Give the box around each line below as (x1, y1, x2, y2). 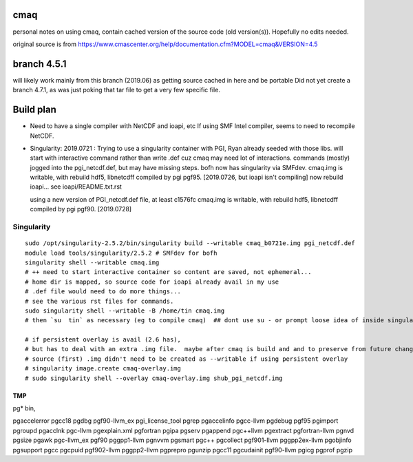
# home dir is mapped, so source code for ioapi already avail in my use (25, 277, 279, 286)
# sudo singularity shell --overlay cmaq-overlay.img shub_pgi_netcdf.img (25, 374, 283, 382)
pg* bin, (12, 404, 36, 412)
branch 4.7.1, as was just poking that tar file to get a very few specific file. (12, 86, 220, 94)
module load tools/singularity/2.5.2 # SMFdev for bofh (25, 249, 218, 257)
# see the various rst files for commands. (25, 297, 174, 305)
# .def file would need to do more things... (25, 288, 182, 295)
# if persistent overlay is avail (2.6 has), (25, 336, 182, 344)
